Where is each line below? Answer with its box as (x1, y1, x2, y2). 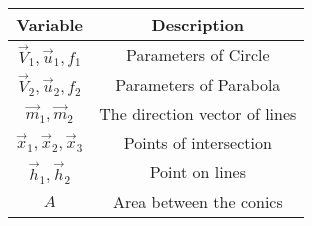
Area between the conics (112, 189, 283, 213)
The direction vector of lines (99, 102, 297, 126)
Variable (16, 13, 83, 36)
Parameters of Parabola (115, 72, 281, 96)
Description (151, 13, 245, 36)
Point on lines (149, 160, 246, 184)
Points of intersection (123, 131, 272, 155)
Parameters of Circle (126, 43, 270, 67)
